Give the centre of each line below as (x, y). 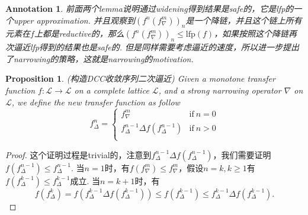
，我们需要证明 (242, 154)
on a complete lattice (112, 90)
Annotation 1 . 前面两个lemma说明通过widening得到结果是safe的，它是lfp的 (150, 8)
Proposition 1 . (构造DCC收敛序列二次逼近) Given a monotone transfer (140, 78)
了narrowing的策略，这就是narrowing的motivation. (100, 58)
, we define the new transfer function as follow (96, 102)
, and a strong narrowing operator (220, 90)
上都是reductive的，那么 (79, 33)
